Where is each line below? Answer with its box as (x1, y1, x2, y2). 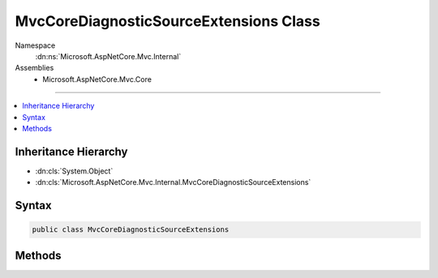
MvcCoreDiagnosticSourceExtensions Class (15, 12, 320, 30)
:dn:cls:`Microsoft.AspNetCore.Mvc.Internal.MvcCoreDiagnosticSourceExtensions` (35, 177, 311, 187)
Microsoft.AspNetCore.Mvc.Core (42, 74, 152, 84)
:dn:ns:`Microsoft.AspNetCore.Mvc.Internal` (35, 51, 182, 61)
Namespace (15, 41, 56, 50)
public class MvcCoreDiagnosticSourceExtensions (32, 225, 230, 234)
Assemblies (15, 63, 54, 73)
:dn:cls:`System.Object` (35, 166, 114, 176)
